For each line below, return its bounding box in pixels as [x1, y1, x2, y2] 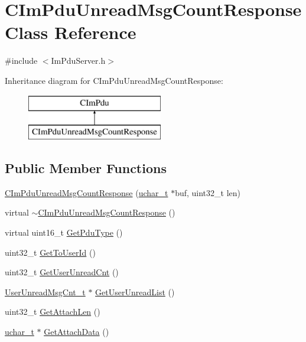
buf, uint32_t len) [175, 186, 240, 198]
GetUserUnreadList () [95, 285, 175, 298]
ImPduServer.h [51, 54, 106, 67]
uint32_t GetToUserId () [5, 246, 96, 258]
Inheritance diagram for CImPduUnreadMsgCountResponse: [5, 74, 223, 86]
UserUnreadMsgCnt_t [5, 285, 86, 298]
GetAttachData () [44, 325, 109, 338]
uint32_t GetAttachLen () [5, 305, 100, 318]
